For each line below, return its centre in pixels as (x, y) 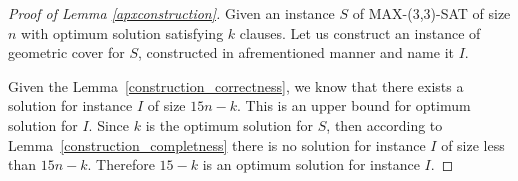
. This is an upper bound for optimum (354, 105)
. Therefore (121, 164)
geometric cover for (66, 52)
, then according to (384, 124)
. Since (109, 124)
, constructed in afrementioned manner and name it (296, 52)
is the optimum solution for (229, 124)
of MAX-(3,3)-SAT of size (431, 13)
